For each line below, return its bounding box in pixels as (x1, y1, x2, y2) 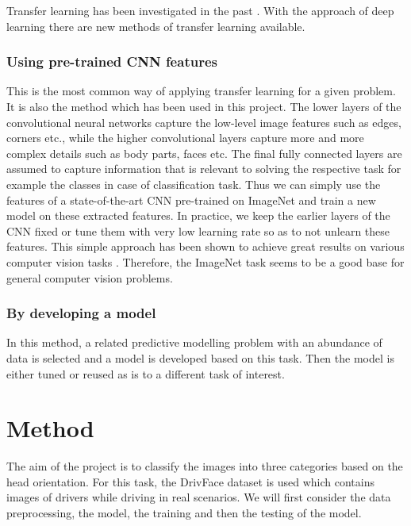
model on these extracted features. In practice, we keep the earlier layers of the (6, 207, 390, 224)
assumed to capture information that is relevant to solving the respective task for (6, 160, 401, 177)
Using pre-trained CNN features (6, 52, 217, 71)
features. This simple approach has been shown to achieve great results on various (6, 238, 405, 255)
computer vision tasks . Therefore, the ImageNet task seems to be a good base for (6, 253, 405, 270)
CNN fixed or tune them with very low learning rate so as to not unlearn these (6, 222, 390, 239)
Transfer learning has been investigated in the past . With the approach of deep (6, 2, 394, 18)
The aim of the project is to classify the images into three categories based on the (6, 458, 403, 474)
